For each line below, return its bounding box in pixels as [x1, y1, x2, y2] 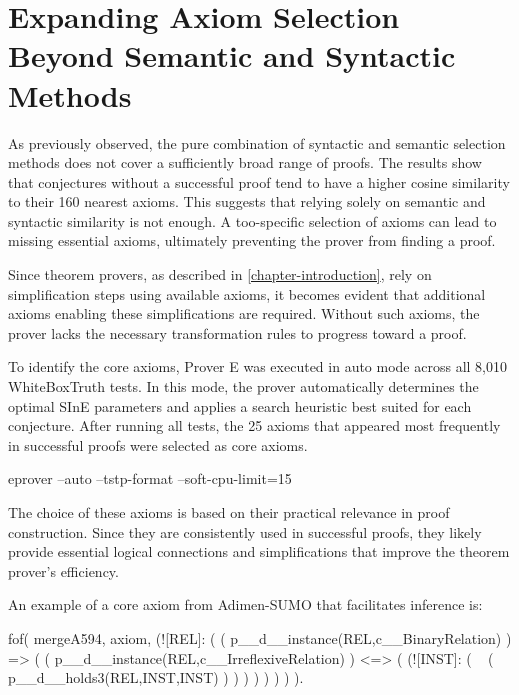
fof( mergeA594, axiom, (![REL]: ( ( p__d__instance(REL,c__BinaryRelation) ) [8, 627, 512, 648]
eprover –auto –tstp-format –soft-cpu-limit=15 [8, 468, 292, 489]
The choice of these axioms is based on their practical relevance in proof [8, 502, 450, 522]
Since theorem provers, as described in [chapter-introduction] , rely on [8, 264, 432, 285]
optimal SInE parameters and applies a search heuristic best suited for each [8, 395, 472, 416]
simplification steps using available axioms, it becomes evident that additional [8, 283, 486, 304]
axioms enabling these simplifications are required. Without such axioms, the [8, 303, 480, 324]
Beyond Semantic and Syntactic [8, 35, 456, 76]
